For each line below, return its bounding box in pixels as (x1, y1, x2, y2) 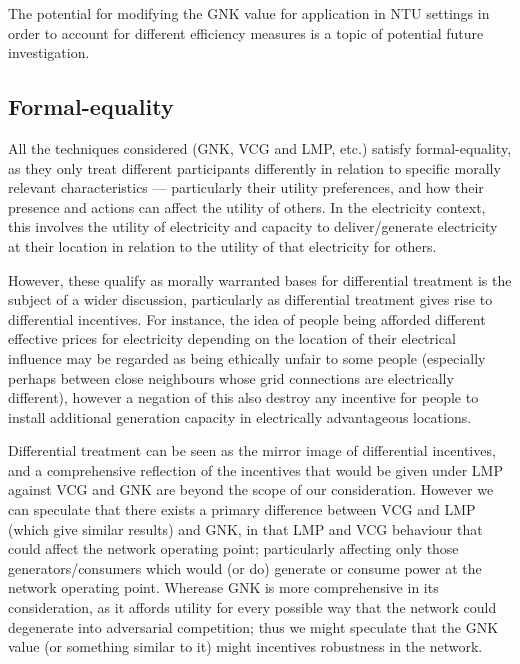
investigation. (8, 42, 90, 63)
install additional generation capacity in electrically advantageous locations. (8, 406, 472, 427)
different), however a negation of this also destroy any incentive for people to (8, 387, 479, 408)
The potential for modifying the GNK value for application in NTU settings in (8, 3, 490, 23)
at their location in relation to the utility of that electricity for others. (8, 235, 437, 256)
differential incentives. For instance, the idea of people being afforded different (8, 308, 486, 329)
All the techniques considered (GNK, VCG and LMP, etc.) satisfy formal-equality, (8, 137, 512, 158)
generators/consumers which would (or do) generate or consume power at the (8, 557, 482, 578)
